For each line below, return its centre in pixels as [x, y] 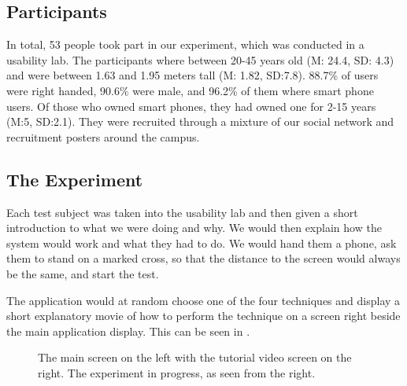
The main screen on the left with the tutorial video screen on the [195, 357]
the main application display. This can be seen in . [128, 331]
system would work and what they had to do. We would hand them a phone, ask [202, 243]
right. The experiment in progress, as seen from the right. [177, 372]
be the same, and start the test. [83, 273]
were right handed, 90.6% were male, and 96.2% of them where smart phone [190, 90]
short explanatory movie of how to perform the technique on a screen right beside [203, 316]
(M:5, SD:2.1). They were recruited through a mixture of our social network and [200, 121]
